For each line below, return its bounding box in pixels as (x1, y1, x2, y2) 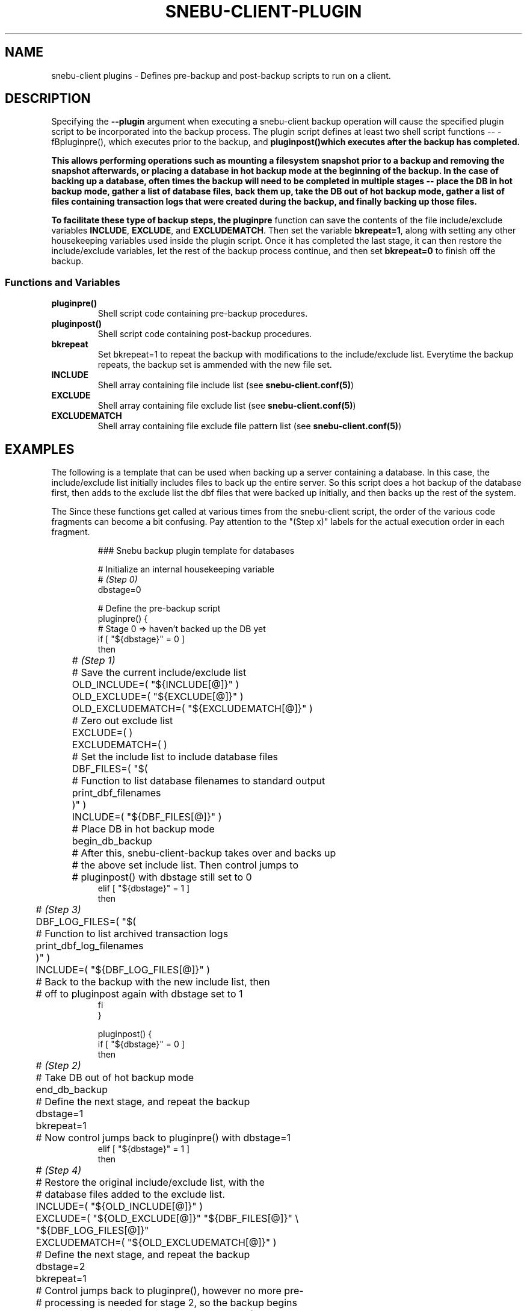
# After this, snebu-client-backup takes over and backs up (72, 847, 336, 860)
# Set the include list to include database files (72, 751, 278, 763)
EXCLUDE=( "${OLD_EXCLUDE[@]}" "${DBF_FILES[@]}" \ (35, 1212, 299, 1225)
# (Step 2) (35, 1059, 81, 1072)
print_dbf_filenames (72, 787, 161, 799)
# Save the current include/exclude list (72, 666, 247, 679)
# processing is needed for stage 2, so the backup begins (35, 1297, 297, 1309)
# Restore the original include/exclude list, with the (35, 1176, 265, 1189)
